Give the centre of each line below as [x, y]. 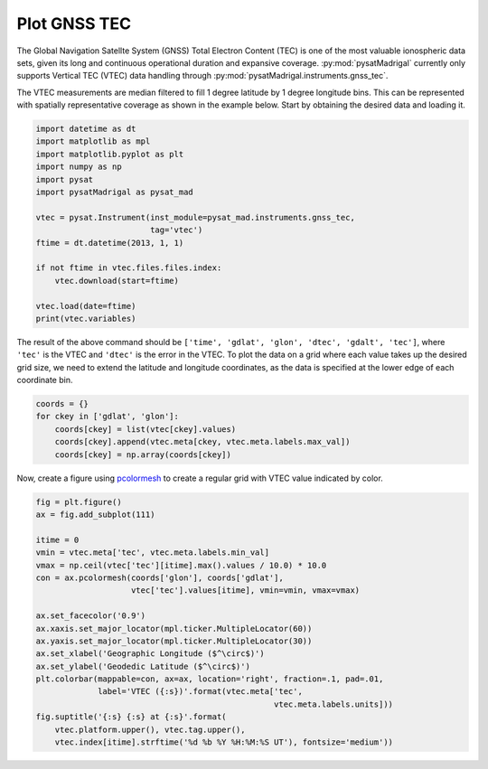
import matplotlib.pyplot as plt [110, 154]
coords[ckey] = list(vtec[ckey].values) [145, 429]
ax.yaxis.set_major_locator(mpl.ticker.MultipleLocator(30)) [174, 641]
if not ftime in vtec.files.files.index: [129, 268]
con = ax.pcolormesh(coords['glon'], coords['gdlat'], [160, 577]
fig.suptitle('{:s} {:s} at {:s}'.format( [131, 717]
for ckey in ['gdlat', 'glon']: [108, 417]
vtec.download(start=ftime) [117, 281]
